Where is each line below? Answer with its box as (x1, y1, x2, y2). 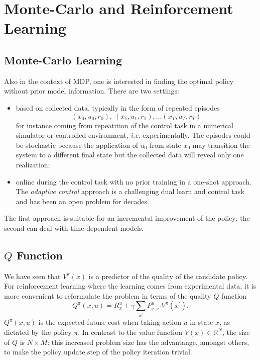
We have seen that (4, 271, 61, 281)
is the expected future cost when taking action (38, 317, 181, 327)
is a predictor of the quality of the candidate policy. (88, 271, 247, 281)
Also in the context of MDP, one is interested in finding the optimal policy (4, 75, 234, 86)
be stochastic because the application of (16, 139, 139, 150)
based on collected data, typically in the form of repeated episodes (16, 102, 220, 113)
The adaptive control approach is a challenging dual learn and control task (16, 186, 244, 197)
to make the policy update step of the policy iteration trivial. (4, 346, 192, 357)
